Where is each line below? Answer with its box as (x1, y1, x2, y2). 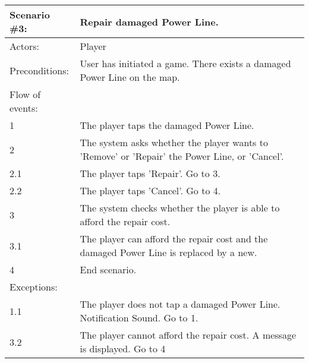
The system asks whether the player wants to (80, 135, 268, 149)
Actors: (10, 39, 39, 53)
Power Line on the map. (80, 70, 180, 84)
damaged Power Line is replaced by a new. (80, 245, 257, 259)
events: (10, 101, 38, 115)
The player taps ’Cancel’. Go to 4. (80, 184, 221, 197)
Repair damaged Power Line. (80, 14, 219, 29)
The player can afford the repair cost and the (80, 232, 268, 245)
